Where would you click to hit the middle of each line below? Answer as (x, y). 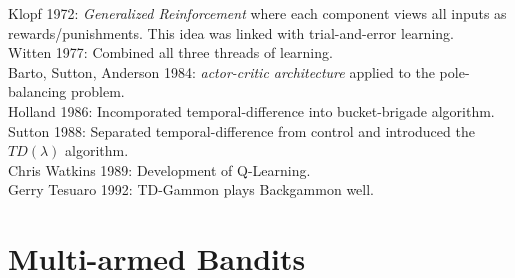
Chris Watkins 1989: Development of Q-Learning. (159, 169)
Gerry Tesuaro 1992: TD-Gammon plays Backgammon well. (191, 189)
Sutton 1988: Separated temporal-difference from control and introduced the (241, 130)
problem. (98, 91)
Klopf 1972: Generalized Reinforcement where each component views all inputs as (257, 13)
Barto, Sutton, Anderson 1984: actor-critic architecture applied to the (221, 71)
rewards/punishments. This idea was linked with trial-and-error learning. (231, 32)
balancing (37, 91)
